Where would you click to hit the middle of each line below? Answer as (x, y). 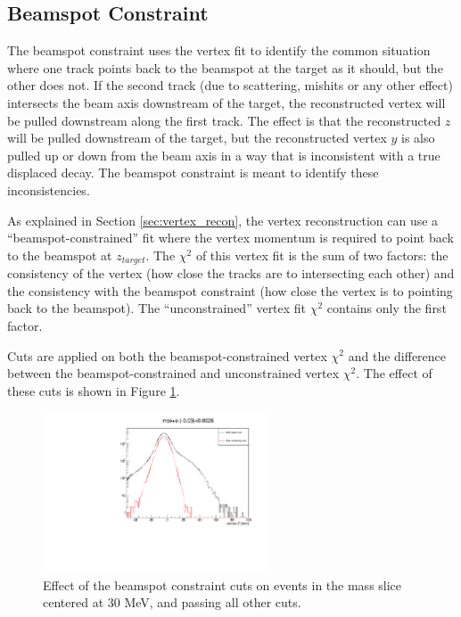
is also (418, 138)
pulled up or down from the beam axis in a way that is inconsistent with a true (224, 155)
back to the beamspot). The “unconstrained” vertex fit (157, 308)
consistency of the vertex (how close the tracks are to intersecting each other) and (231, 273)
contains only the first (387, 308)
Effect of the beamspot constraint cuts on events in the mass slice (222, 584)
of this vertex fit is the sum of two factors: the (322, 255)
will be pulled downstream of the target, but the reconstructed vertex (197, 138)
